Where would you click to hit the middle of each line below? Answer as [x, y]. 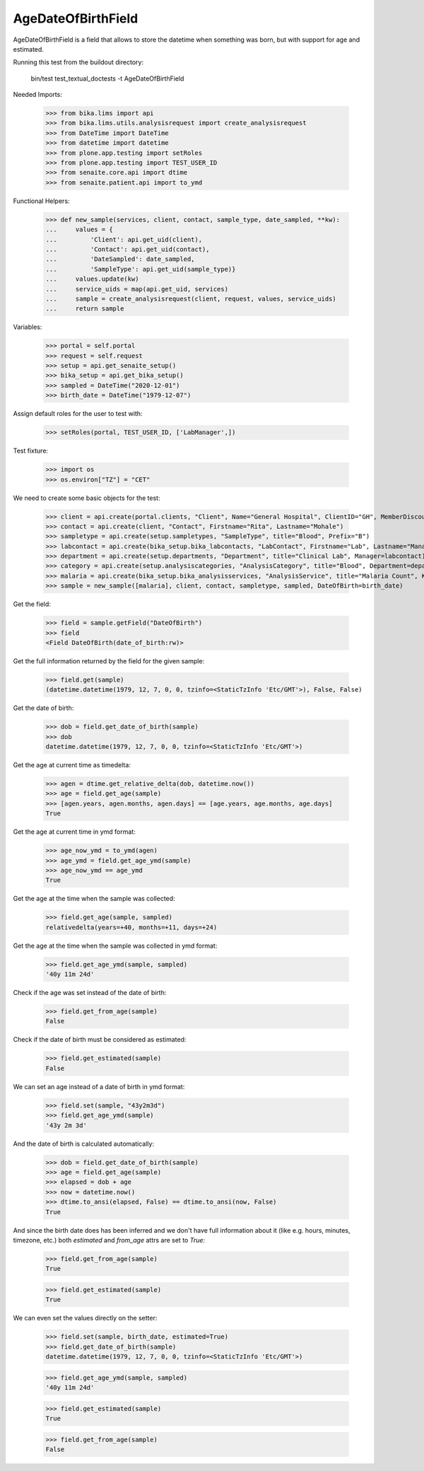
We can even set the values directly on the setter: [85, 1318]
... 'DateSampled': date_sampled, [120, 259]
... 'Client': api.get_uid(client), [124, 239]
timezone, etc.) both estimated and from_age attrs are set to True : [109, 1240]
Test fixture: [31, 451]
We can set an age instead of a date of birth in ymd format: [99, 1086]
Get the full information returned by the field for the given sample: [109, 661]
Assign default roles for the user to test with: [78, 414]
